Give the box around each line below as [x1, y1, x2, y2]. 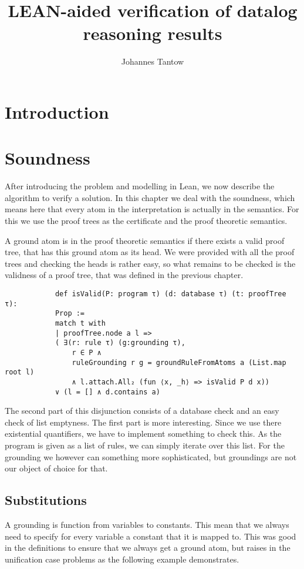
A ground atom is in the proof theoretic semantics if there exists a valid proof [5, 234, 285, 246]
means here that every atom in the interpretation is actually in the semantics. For [5, 203, 299, 215]
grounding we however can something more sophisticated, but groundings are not [5, 450, 297, 463]
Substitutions [5, 491, 87, 509]
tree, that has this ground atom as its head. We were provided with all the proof [5, 246, 295, 258]
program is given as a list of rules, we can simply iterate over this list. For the [5, 439, 285, 451]
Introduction [5, 99, 109, 123]
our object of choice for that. [5, 462, 108, 474]
